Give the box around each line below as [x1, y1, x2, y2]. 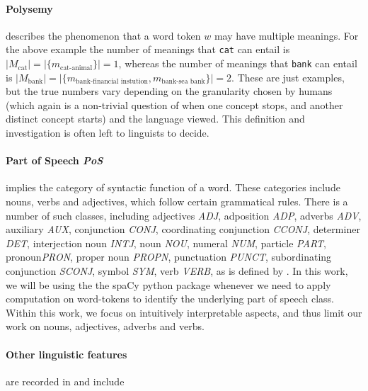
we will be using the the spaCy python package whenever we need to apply [6, 277, 331, 292]
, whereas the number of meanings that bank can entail [118, 56, 357, 71]
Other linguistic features [6, 346, 127, 361]
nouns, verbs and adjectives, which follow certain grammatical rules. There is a [6, 194, 348, 209]
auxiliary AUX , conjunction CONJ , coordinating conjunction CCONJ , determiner [6, 222, 360, 237]
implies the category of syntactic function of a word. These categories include [6, 180, 340, 195]
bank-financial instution [76, 78, 148, 86]
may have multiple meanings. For [214, 28, 359, 42]
